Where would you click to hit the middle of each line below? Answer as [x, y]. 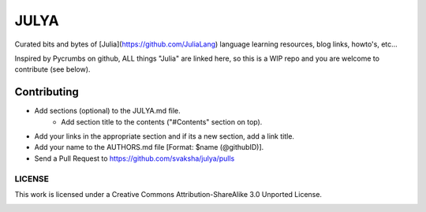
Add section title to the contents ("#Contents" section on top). [162, 121]
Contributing [47, 92]
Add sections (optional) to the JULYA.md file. [107, 111]
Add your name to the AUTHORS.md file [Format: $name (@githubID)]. [149, 147]
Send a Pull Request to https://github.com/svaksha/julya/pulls [135, 158]
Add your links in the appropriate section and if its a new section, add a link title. [164, 136]
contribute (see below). [52, 69]
